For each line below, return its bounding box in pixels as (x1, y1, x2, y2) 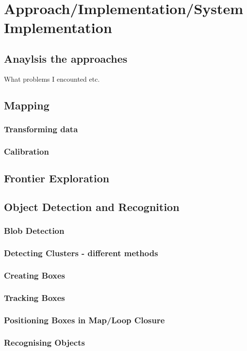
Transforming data (4, 123, 78, 135)
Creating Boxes (4, 269, 66, 281)
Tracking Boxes (4, 291, 65, 303)
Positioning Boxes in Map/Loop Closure (4, 314, 165, 326)
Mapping (4, 97, 49, 112)
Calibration (4, 145, 49, 157)
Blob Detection (4, 225, 65, 237)
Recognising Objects (4, 336, 85, 348)
